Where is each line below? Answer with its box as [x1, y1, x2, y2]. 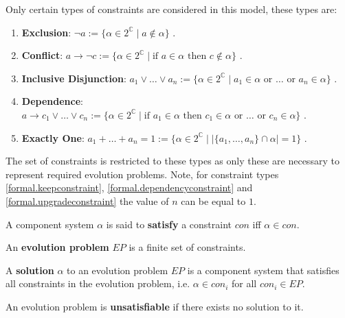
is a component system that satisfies [187, 262, 340, 277]
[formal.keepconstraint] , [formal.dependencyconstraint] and [5, 180, 253, 195]
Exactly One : [21, 130, 85, 145]
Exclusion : [21, 25, 71, 39]
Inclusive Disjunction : [21, 71, 126, 85]
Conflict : [21, 48, 63, 62]
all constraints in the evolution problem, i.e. [5, 276, 190, 291]
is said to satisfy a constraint [106, 217, 232, 231]
